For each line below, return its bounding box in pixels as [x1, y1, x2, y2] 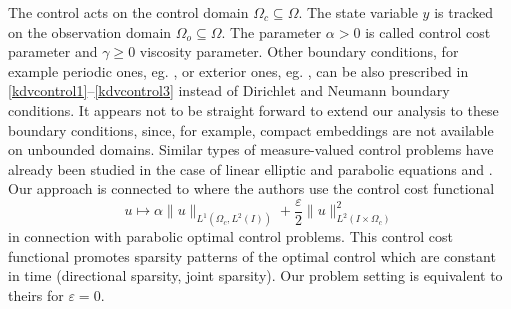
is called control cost [365, 21, 491, 42]
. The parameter [221, 21, 322, 42]
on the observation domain [8, 21, 172, 42]
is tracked [434, 2, 493, 22]
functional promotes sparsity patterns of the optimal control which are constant [8, 245, 496, 266]
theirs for [8, 285, 64, 306]
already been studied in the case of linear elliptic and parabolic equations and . [8, 158, 493, 179]
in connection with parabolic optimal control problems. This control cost [8, 226, 453, 247]
